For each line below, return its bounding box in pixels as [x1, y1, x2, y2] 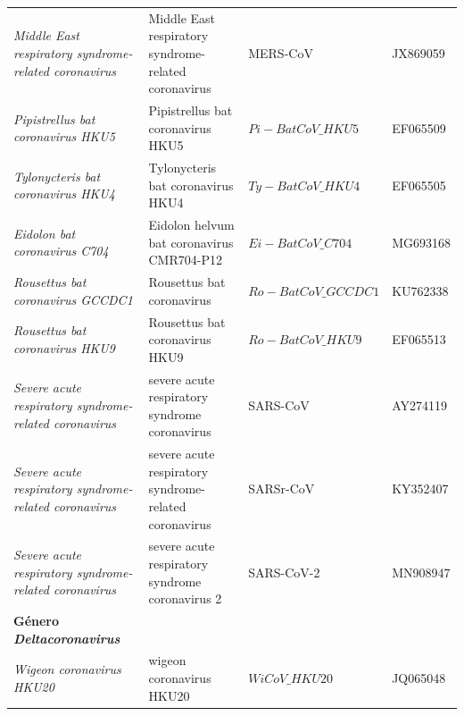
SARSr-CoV [248, 479, 315, 498]
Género [13, 611, 60, 629]
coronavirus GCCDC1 [13, 290, 133, 308]
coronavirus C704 [13, 241, 109, 260]
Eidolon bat [13, 223, 76, 242]
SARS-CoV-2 [248, 562, 320, 581]
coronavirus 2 [148, 589, 222, 608]
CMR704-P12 [148, 250, 222, 269]
